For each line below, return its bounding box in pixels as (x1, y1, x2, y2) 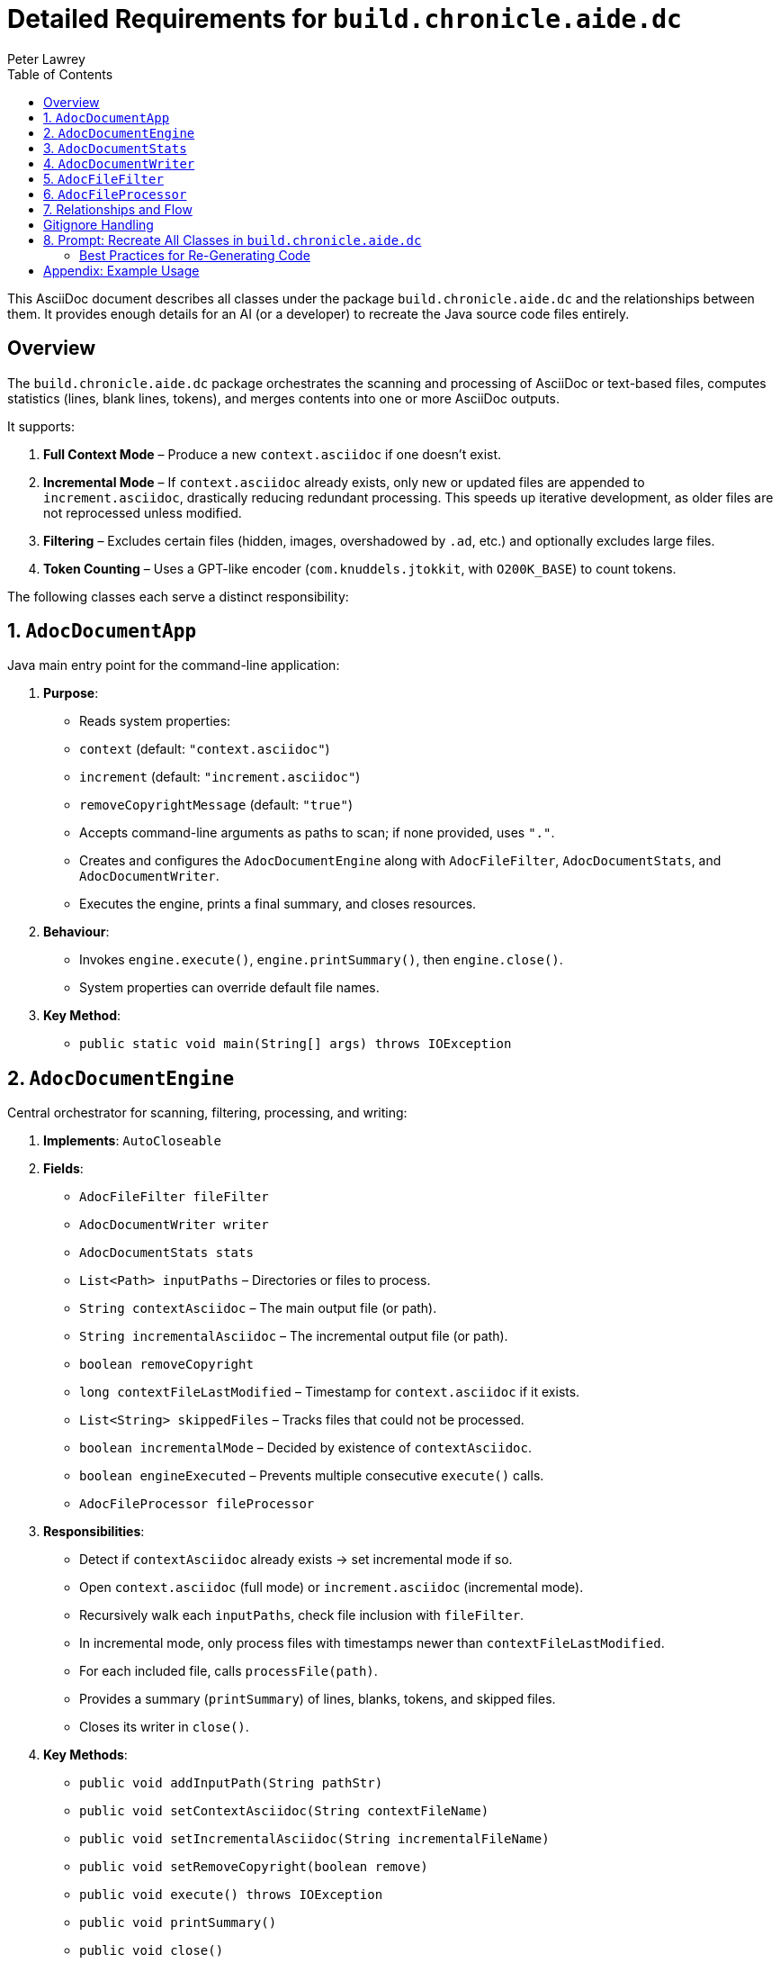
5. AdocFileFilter (43, 170, 164, 186)
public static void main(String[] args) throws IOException (79, 1036, 512, 1052)
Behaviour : (43, 924, 110, 940)
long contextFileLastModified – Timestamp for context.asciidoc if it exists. (79, 1384, 580, 1400)
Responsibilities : (43, 1524, 145, 1540)
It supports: (7, 418, 76, 434)
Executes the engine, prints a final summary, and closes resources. (79, 896, 477, 912)
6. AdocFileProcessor (43, 185, 187, 202)
